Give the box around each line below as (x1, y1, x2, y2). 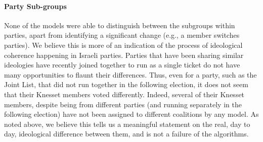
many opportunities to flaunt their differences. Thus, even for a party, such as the (4, 69, 257, 80)
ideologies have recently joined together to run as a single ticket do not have (4, 59, 240, 70)
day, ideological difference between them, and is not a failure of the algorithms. (4, 128, 249, 139)
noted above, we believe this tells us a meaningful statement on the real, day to (4, 118, 250, 129)
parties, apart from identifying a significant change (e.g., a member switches (4, 30, 240, 40)
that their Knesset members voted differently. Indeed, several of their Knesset (4, 89, 245, 99)
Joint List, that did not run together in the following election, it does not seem (4, 79, 248, 90)
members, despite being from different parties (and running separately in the (4, 99, 242, 109)
